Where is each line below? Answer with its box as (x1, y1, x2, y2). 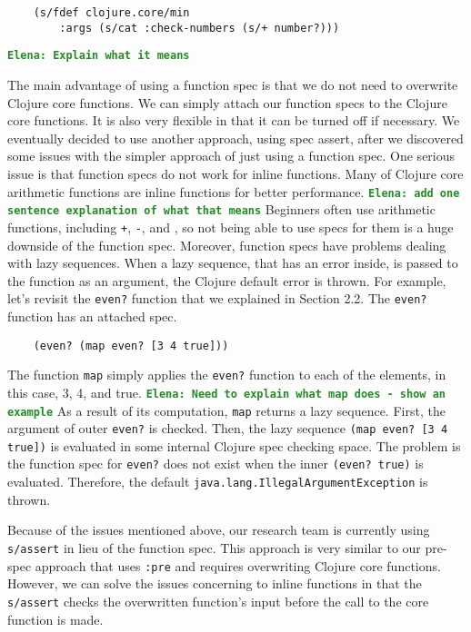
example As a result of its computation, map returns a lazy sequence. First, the (7, 400, 446, 420)
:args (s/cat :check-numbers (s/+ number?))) (59, 21, 340, 35)
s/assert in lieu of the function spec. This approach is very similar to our (7, 538, 421, 557)
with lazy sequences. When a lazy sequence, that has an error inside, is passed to (7, 253, 458, 272)
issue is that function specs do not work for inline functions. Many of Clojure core (7, 163, 464, 183)
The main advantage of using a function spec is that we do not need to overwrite (7, 74, 458, 94)
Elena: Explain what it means (7, 49, 190, 63)
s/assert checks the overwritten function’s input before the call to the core (7, 591, 429, 610)
